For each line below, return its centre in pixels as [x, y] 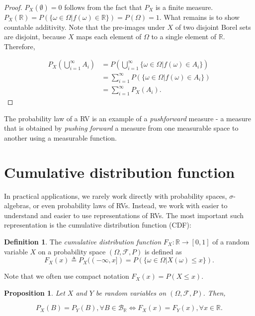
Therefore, [20, 46]
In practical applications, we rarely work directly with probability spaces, [116, 196]
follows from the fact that [103, 7]
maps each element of [109, 37]
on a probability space [72, 251]
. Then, [214, 292]
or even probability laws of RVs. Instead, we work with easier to [130, 205]
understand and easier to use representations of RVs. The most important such [124, 215]
